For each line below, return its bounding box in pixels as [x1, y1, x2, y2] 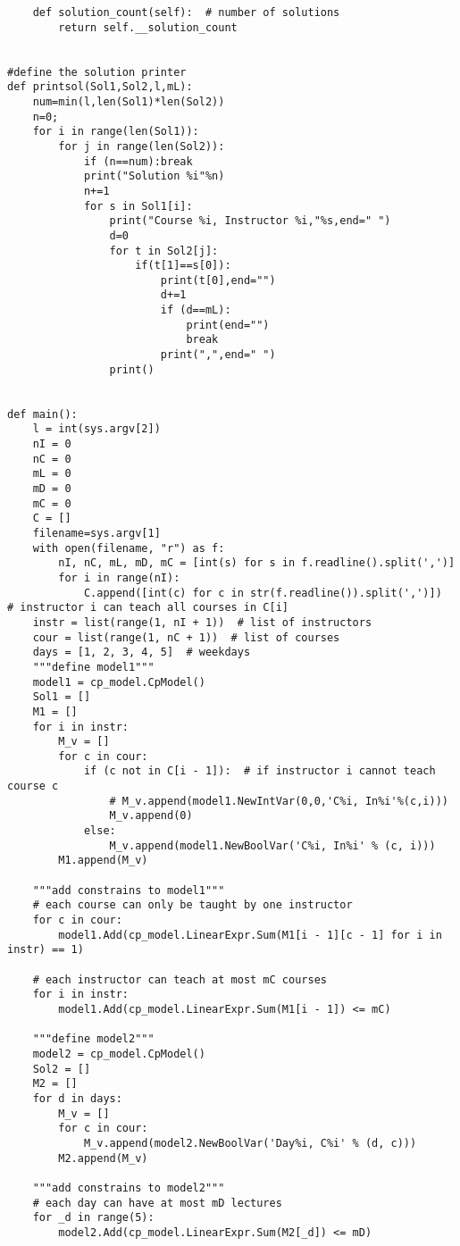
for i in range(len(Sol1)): [32, 125, 199, 138]
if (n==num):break [83, 155, 193, 168]
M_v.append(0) [109, 809, 193, 823]
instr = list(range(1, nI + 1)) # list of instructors [32, 615, 372, 629]
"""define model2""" [32, 1033, 155, 1046]
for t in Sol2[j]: [109, 244, 219, 257]
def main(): [7, 407, 78, 421]
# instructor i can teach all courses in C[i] [7, 601, 289, 615]
